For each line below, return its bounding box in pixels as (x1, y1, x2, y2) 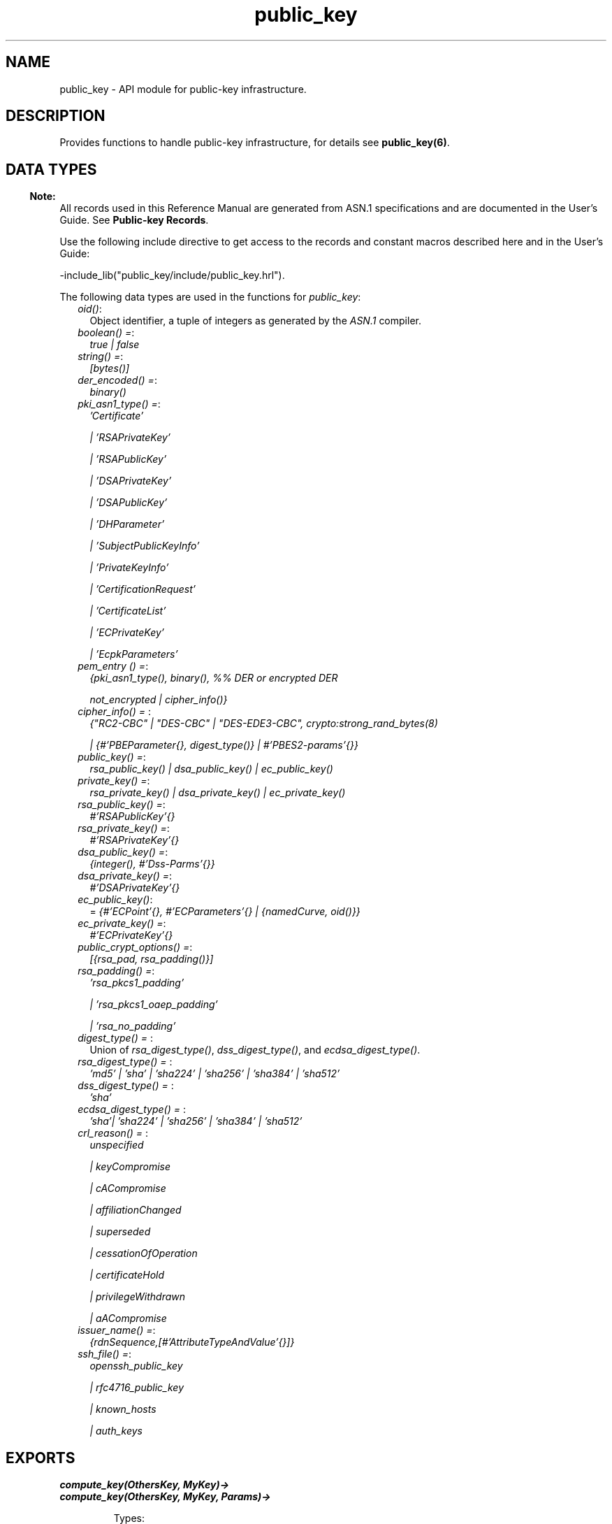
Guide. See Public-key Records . (59, 214, 209, 227)
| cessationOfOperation (89, 1247, 198, 1260)
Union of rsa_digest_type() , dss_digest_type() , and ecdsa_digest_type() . (89, 1044, 421, 1056)
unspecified (89, 1139, 144, 1151)
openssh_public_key (89, 1360, 183, 1372)
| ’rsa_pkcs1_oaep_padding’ (89, 998, 218, 1011)
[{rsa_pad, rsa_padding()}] (89, 953, 214, 965)
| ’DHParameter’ (89, 518, 165, 531)
